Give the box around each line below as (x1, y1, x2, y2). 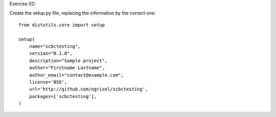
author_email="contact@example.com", (29, 72, 124, 78)
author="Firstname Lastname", (29, 65, 105, 71)
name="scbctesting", (29, 43, 81, 49)
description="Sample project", (29, 58, 108, 63)
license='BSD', (29, 79, 67, 85)
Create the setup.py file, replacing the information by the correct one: (9, 10, 156, 16)
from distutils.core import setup (18, 22, 105, 28)
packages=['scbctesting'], (29, 93, 97, 99)
